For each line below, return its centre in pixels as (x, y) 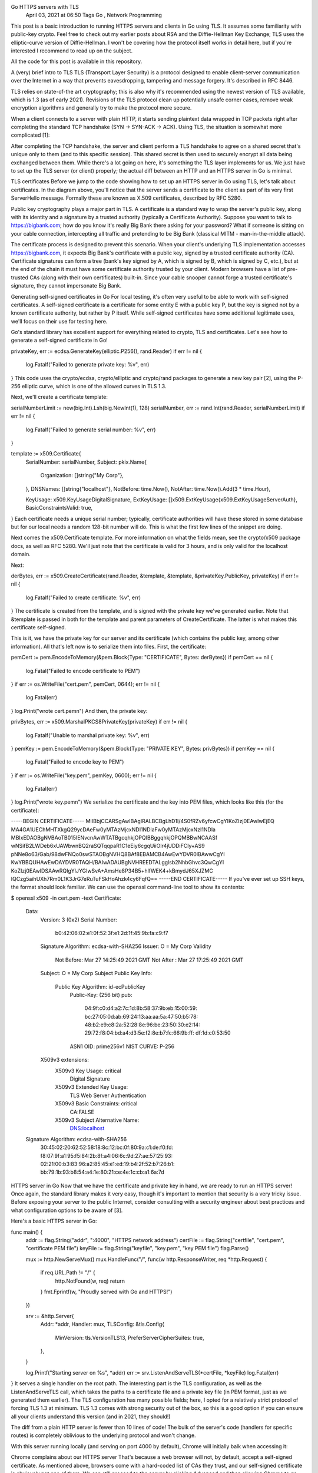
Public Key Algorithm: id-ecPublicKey (100, 986)
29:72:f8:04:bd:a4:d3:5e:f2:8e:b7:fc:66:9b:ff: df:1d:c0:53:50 (158, 1033)
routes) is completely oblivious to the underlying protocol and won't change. (104, 1435)
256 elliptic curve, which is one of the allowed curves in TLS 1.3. (89, 387)
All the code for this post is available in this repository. (77, 61)
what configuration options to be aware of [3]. (67, 1210)
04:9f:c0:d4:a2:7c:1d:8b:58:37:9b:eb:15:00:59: (141, 1008)
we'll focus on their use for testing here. (59, 321)
